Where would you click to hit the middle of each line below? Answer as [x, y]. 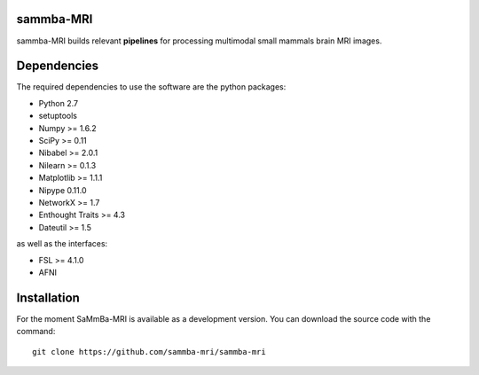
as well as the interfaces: [62, 244]
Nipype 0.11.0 [63, 190]
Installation [48, 297]
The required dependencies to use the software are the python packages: [151, 87]
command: [36, 332]
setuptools [58, 116]
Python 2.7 [59, 103]
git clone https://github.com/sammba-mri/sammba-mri [149, 352]
